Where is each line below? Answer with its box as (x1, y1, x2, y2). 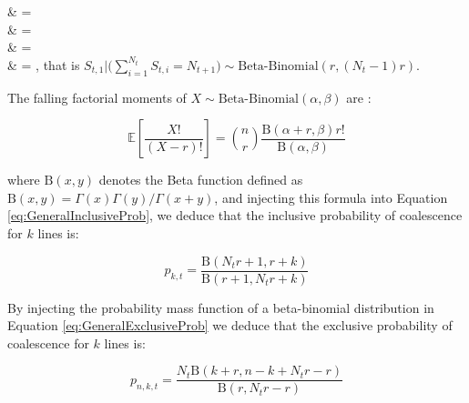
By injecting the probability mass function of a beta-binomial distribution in (7, 297, 434, 317)
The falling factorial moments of (7, 87, 187, 106)
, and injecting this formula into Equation (214, 187, 448, 207)
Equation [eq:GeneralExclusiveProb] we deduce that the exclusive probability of (7, 316, 453, 335)
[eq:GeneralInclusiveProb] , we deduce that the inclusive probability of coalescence (7, 206, 463, 225)
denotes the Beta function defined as (98, 170, 303, 189)
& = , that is (7, 55, 80, 74)
